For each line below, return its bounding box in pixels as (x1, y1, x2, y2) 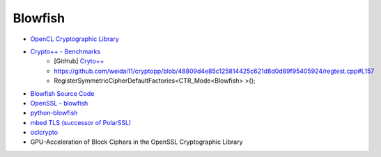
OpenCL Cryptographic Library (30, 35, 120, 43)
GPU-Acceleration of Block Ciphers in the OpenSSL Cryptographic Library (30, 138, 243, 146)
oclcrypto (30, 129, 59, 137)
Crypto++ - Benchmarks (30, 47, 101, 56)
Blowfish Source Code (30, 89, 95, 97)
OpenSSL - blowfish (30, 99, 88, 107)
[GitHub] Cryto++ (54, 57, 104, 65)
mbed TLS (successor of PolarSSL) (30, 118, 132, 126)
